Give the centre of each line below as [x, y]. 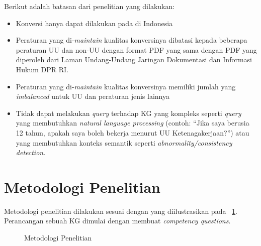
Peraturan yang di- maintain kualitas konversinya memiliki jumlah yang [126, 86]
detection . [31, 152]
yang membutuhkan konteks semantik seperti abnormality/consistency [124, 142]
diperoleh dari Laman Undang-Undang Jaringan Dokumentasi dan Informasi [134, 59]
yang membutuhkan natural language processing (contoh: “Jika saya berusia [133, 123]
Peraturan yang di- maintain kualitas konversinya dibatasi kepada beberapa [132, 40]
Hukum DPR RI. [42, 69]
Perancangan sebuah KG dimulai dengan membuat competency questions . [117, 221]
